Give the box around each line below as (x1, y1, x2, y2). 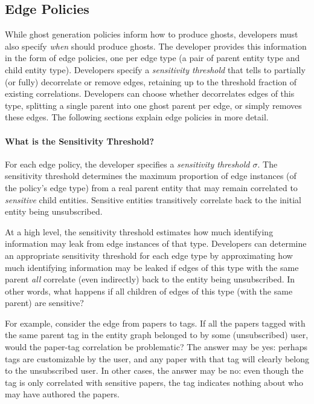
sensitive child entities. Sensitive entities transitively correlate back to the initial (5, 193, 301, 206)
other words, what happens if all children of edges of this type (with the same (5, 284, 293, 297)
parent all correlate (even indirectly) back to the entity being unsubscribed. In (5, 273, 295, 285)
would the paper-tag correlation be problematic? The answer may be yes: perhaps (5, 340, 307, 353)
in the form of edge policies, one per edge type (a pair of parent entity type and (5, 51, 300, 64)
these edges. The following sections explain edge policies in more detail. (5, 111, 269, 123)
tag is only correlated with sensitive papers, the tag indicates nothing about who (5, 376, 304, 388)
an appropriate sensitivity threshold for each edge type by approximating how (5, 249, 293, 261)
